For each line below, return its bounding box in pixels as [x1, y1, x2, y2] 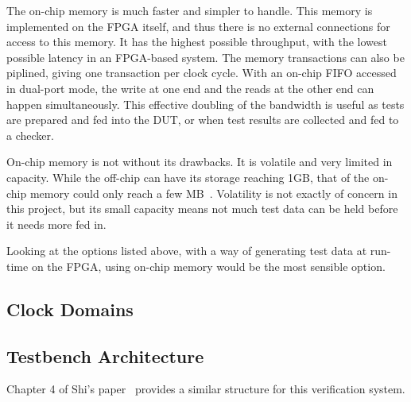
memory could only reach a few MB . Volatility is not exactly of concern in [29, 184, 397, 201]
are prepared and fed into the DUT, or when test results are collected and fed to [6, 111, 399, 128]
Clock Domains [6, 296, 134, 321]
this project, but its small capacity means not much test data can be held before [6, 200, 398, 217]
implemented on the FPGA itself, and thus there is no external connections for [6, 17, 390, 34]
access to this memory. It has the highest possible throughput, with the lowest [6, 33, 387, 50]
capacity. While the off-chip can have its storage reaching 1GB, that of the [6, 168, 370, 185]
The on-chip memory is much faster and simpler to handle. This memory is [6, 2, 373, 18]
